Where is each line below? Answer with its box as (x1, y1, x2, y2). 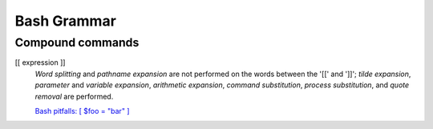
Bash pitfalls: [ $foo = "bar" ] (34, 106, 130, 115)
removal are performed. (34, 91, 114, 101)
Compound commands (14, 35, 140, 50)
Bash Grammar (14, 12, 116, 30)
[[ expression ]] (14, 58, 66, 67)
